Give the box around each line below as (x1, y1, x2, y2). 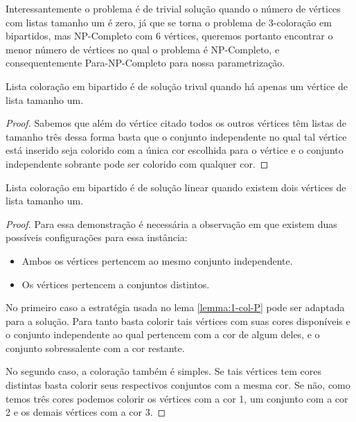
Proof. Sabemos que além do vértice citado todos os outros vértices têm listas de (6, 116, 347, 130)
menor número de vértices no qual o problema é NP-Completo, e (6, 42, 280, 56)
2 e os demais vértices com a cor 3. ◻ (6, 405, 166, 419)
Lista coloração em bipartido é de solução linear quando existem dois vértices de (6, 179, 346, 194)
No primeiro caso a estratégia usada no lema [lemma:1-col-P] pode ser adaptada (6, 300, 345, 315)
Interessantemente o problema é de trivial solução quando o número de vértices (6, 1, 341, 15)
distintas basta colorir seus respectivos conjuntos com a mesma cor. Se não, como (6, 378, 350, 392)
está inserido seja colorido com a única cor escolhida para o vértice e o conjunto (6, 143, 344, 157)
